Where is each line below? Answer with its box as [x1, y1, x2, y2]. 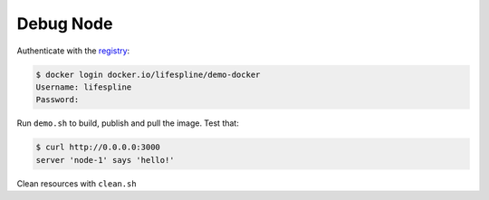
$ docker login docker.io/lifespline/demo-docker [35, 69, 261, 80]
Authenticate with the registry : [16, 45, 130, 56]
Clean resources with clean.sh [16, 177, 137, 189]
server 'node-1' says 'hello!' [35, 155, 176, 165]
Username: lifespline [35, 81, 132, 92]
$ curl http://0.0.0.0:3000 [35, 142, 160, 153]
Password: [35, 95, 80, 105]
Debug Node [16, 14, 113, 33]
